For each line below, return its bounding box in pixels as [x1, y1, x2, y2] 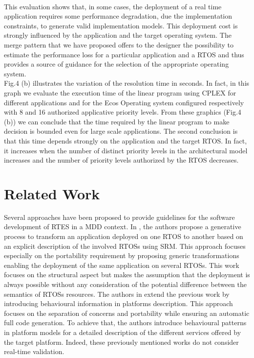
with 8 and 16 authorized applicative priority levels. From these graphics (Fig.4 [4, 107, 241, 117]
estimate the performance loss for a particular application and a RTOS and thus [4, 49, 244, 59]
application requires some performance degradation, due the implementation [4, 11, 233, 21]
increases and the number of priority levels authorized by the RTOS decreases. [4, 155, 239, 165]
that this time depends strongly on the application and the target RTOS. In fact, [4, 135, 247, 145]
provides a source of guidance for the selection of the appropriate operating [4, 59, 229, 69]
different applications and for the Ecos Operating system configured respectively [4, 97, 244, 107]
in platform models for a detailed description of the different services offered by [4, 327, 241, 337]
